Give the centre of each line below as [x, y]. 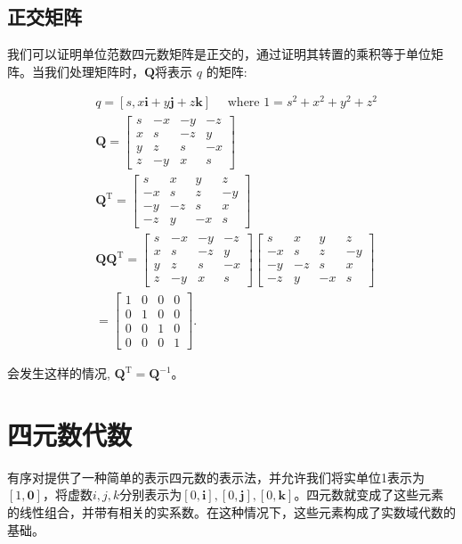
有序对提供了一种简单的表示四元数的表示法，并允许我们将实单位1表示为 [216, 477]
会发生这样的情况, [59, 373]
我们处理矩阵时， [94, 71]
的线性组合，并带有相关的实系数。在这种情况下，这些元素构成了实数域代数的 [231, 512]
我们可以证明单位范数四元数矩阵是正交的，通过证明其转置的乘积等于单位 [219, 54]
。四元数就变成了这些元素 [369, 495]
